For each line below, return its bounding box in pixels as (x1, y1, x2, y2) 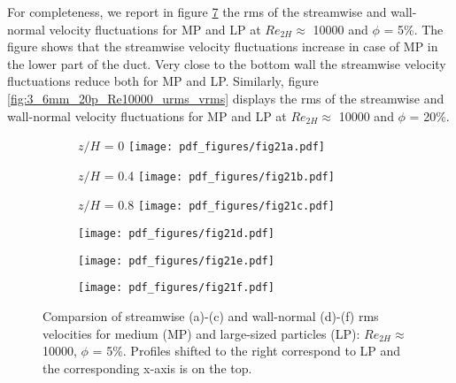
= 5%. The (383, 19, 444, 38)
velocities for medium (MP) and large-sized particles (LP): (43, 324, 360, 342)
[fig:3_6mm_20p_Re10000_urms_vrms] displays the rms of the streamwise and (7, 88, 444, 107)
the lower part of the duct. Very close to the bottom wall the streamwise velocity (7, 54, 446, 73)
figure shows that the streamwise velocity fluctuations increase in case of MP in (7, 37, 438, 56)
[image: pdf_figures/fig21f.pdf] (78, 281, 274, 295)
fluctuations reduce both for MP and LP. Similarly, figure (7, 72, 319, 90)
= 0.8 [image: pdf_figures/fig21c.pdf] (104, 195, 335, 214)
